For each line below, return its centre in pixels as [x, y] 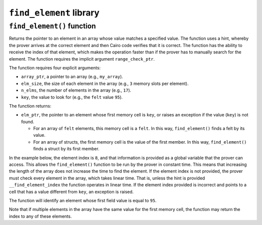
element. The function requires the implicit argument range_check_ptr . [82, 59]
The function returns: [30, 106]
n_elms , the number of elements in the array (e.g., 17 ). [76, 90]
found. [28, 122]
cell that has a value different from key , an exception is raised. [71, 192]
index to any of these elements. [41, 216]
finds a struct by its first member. [66, 149]
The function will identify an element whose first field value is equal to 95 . [83, 200]
